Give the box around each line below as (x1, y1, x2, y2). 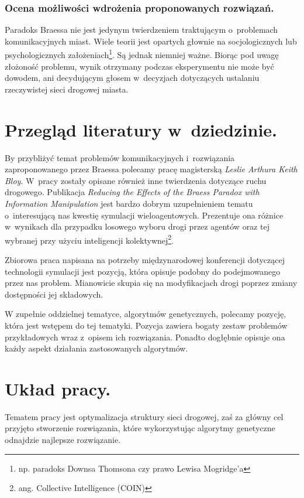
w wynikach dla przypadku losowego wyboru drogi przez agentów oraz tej (5, 220, 270, 233)
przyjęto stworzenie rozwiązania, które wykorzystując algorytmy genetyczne (5, 422, 275, 434)
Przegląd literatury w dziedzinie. (5, 117, 278, 141)
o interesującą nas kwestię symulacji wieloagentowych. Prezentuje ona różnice (5, 209, 284, 221)
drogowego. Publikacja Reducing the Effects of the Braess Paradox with (5, 186, 260, 198)
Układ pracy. (5, 376, 111, 400)
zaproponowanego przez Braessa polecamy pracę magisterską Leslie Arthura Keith (5, 163, 298, 175)
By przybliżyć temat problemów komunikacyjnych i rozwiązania (5, 151, 235, 163)
